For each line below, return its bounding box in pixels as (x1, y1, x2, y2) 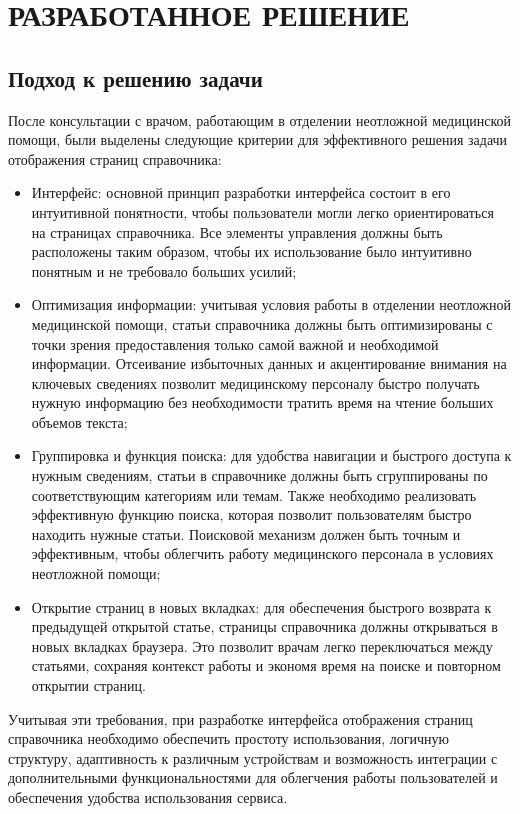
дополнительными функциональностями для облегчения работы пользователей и (8, 767, 498, 788)
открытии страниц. (31, 675, 146, 696)
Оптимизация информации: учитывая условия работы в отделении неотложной (31, 294, 511, 315)
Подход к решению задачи (8, 62, 263, 93)
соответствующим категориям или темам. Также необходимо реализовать (31, 484, 477, 505)
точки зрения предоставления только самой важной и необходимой (31, 333, 439, 354)
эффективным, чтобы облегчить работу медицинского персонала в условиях (31, 543, 494, 564)
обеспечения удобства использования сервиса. (8, 786, 288, 807)
